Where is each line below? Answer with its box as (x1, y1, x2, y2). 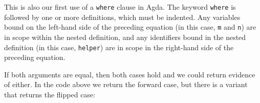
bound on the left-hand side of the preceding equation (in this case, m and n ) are (4, 22, 256, 32)
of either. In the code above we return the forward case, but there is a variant (4, 79, 248, 90)
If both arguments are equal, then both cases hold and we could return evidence (4, 69, 255, 79)
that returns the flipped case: (4, 89, 95, 99)
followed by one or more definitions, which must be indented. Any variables (4, 11, 241, 22)
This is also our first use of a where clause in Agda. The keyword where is (4, 2, 236, 12)
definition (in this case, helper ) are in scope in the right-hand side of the (4, 42, 234, 52)
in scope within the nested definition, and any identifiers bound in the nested (4, 31, 246, 42)
